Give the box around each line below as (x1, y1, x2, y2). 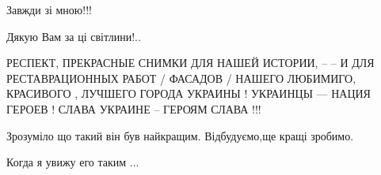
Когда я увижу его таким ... (6, 154, 139, 170)
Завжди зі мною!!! (6, 2, 92, 17)
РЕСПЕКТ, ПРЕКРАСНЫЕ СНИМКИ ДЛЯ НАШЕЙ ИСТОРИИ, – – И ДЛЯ (6, 54, 375, 71)
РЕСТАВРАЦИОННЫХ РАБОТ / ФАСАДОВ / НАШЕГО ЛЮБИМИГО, (6, 69, 356, 86)
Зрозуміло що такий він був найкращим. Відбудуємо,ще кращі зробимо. (6, 127, 354, 143)
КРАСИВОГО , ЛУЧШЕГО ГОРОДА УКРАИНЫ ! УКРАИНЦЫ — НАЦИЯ (6, 85, 371, 102)
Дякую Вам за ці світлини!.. (6, 28, 141, 44)
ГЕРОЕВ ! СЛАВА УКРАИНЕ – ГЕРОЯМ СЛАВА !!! (6, 100, 261, 117)
